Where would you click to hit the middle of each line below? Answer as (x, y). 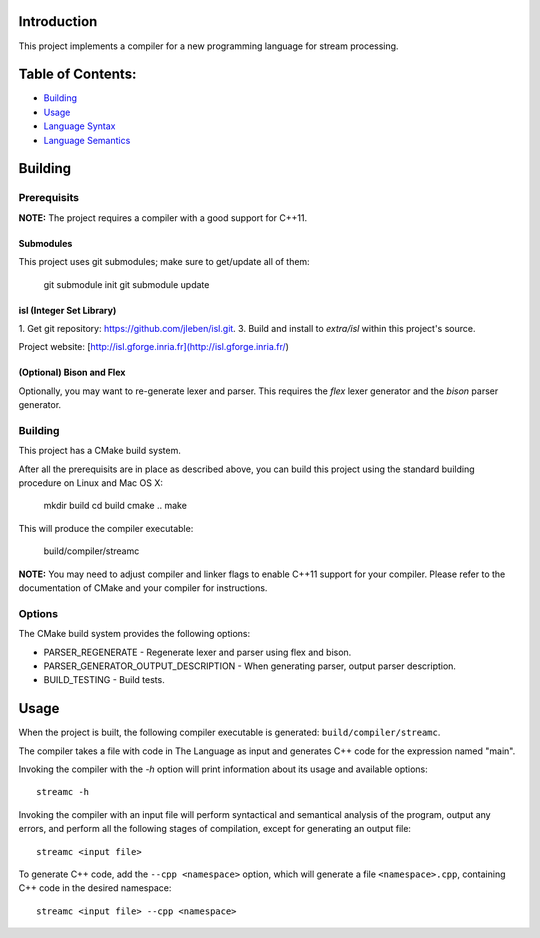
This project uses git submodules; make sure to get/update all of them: (164, 262)
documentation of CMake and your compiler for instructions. (143, 587)
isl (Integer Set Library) (67, 310)
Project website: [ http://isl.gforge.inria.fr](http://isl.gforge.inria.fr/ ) (154, 347)
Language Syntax (79, 126)
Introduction (58, 21)
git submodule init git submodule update (126, 284)
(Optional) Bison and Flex (72, 372)
